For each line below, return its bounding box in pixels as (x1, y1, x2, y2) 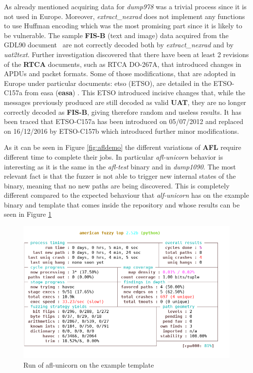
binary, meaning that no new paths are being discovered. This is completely (4, 180, 230, 190)
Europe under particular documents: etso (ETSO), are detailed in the (4, 78, 211, 88)
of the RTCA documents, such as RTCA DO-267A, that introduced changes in (4, 59, 241, 69)
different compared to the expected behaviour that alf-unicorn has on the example (4, 190, 249, 200)
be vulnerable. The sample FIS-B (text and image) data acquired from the (4, 30, 229, 40)
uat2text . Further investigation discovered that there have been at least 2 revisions (4, 49, 249, 59)
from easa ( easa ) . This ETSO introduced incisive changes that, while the (24, 87, 245, 98)
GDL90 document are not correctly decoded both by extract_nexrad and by (4, 40, 234, 50)
